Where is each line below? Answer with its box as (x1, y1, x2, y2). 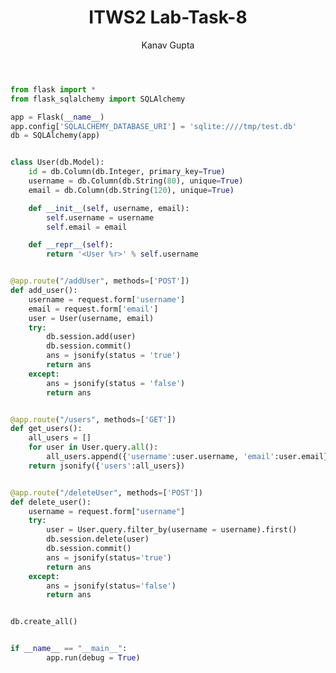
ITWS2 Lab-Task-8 (88, 6, 248, 29)
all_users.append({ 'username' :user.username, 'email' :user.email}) (46, 452, 333, 462)
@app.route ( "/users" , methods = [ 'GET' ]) (10, 414, 177, 425)
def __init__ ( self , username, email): (28, 203, 190, 213)
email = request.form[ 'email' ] (28, 304, 159, 314)
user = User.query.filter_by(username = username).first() (46, 525, 298, 535)
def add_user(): (10, 286, 78, 296)
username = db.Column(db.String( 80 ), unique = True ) (28, 176, 244, 186)
